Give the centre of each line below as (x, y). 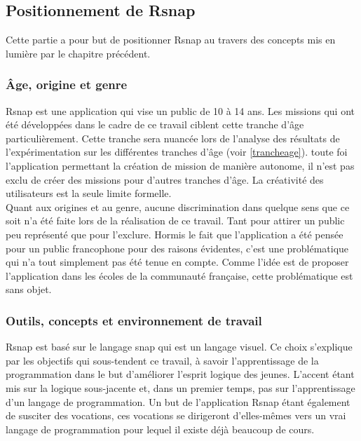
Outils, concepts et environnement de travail (134, 320)
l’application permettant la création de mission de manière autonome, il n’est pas (180, 165)
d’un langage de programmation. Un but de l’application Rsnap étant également (178, 401)
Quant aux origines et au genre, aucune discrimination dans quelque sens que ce (178, 206)
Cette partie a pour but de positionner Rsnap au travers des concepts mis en (171, 40)
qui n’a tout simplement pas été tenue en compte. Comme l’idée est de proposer (177, 262)
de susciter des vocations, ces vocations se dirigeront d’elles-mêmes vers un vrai (176, 415)
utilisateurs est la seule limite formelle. (89, 193)
